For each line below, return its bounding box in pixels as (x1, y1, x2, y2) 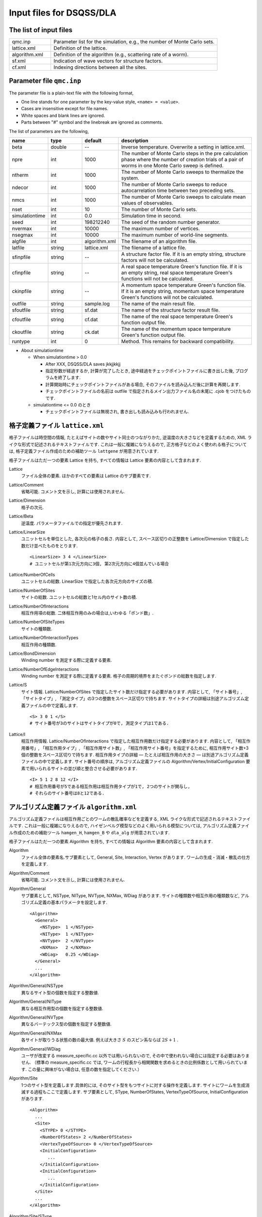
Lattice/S (9, 682, 27, 688)
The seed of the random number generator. (121, 219, 220, 225)
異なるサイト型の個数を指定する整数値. (21, 990, 99, 996)
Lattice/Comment (9, 482, 44, 488)
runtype (12, 338, 30, 345)
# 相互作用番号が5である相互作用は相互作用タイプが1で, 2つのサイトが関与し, (30, 784, 191, 789)
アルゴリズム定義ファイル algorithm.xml (9, 803, 137, 811)
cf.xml (12, 64, 26, 71)
